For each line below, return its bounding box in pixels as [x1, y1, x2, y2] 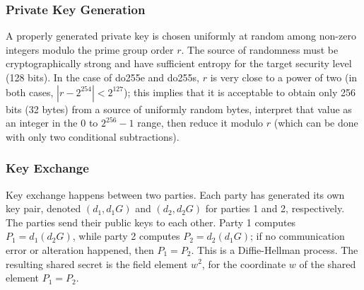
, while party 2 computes [72, 228, 180, 243]
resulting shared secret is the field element [6, 256, 188, 271]
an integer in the [6, 115, 78, 130]
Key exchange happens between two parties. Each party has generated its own [6, 187, 345, 202]
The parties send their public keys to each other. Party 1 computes [6, 214, 296, 229]
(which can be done [274, 115, 358, 130]
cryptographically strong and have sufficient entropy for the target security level [6, 56, 352, 71]
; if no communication [249, 228, 345, 243]
